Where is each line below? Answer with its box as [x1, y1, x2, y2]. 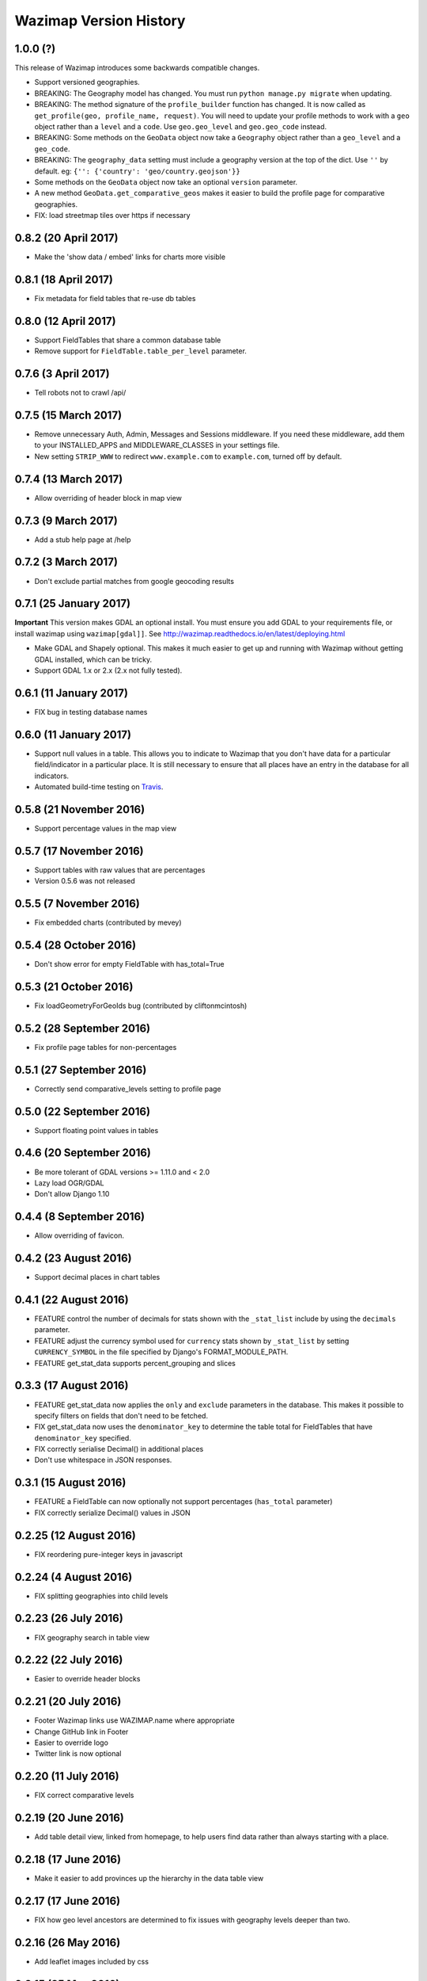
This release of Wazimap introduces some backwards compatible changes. [14, 63, 260, 73]
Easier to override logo [34, 1738, 108, 1747]
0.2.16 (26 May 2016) [14, 1936, 121, 1949]
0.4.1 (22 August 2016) [14, 1292, 130, 1307]
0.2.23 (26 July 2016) [14, 1612, 124, 1625]
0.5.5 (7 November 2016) [14, 897, 140, 910]
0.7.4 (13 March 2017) [14, 472, 123, 486]
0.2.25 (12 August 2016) [14, 1529, 136, 1542]
